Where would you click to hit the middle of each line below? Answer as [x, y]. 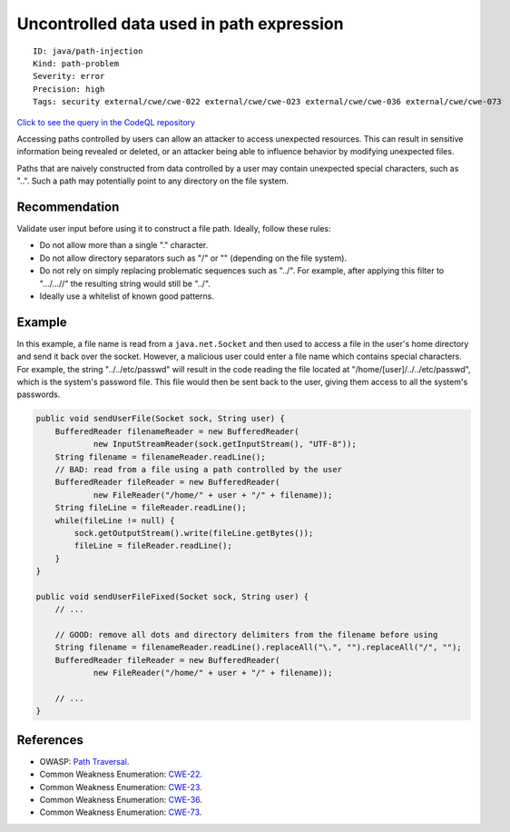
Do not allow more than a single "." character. [124, 245]
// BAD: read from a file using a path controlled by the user [199, 469]
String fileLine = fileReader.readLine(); [151, 508]
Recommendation [68, 207]
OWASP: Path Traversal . [84, 761]
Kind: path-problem [76, 63]
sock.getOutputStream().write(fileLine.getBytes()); [194, 533]
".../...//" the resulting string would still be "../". [125, 283]
